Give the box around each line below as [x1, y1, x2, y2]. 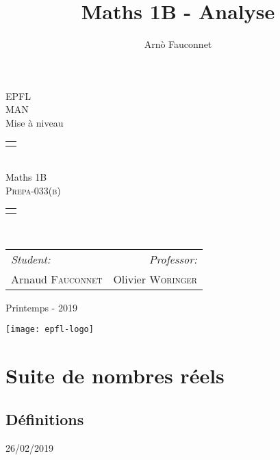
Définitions [5, 408, 84, 429]
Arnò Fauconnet [144, 37, 212, 51]
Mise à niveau [5, 115, 64, 129]
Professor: [149, 251, 197, 267]
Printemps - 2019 [5, 300, 77, 314]
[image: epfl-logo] [5, 324, 94, 335]
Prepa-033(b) [5, 183, 61, 197]
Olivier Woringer [113, 270, 197, 287]
